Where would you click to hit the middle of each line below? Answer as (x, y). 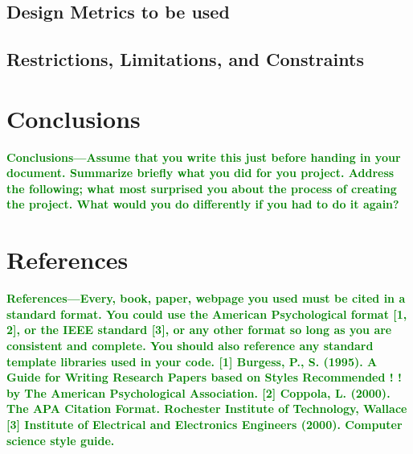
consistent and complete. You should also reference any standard (190, 345)
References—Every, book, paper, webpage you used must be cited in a (206, 298)
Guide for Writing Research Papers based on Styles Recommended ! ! (204, 377)
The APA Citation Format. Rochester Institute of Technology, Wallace (207, 409)
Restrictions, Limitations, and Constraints (185, 59)
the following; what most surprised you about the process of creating (202, 188)
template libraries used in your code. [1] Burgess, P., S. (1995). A (192, 361)
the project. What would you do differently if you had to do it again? (203, 204)
